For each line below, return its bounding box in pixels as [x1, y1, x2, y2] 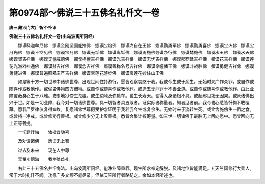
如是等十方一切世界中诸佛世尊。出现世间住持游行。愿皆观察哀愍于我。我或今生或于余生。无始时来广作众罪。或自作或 [17, 79, 254, 85]
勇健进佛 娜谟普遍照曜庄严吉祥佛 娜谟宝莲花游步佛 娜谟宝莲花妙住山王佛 [9, 70, 164, 76]
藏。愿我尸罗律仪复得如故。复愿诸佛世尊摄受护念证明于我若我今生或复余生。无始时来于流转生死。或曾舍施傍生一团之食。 [9, 106, 254, 112]
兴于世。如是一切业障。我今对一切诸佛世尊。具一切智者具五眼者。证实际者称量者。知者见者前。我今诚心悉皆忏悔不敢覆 [9, 100, 250, 105]
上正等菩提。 [9, 120, 35, 126]
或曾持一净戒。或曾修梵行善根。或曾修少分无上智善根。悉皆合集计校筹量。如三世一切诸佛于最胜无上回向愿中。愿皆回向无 [9, 113, 254, 119]
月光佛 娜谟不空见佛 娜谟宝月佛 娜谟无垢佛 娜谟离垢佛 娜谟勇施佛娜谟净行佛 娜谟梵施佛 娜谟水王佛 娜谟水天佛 [9, 49, 254, 55]
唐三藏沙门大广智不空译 [9, 25, 56, 30]
